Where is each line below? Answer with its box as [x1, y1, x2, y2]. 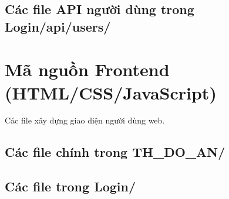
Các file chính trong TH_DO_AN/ [5, 143, 225, 161]
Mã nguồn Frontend [5, 57, 170, 81]
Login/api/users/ [5, 17, 111, 35]
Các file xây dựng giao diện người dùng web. [5, 114, 165, 126]
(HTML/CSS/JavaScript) [5, 80, 217, 104]
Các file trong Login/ [5, 177, 136, 195]
